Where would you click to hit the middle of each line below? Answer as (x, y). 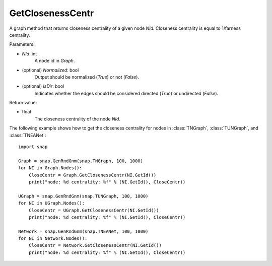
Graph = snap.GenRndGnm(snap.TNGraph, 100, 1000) (81, 161)
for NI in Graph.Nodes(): (50, 168)
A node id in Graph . (55, 61)
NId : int (29, 53)
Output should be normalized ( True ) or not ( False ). (87, 77)
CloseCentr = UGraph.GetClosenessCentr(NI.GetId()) (94, 210)
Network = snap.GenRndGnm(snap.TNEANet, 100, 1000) (83, 231)
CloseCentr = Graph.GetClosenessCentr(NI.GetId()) (92, 175)
